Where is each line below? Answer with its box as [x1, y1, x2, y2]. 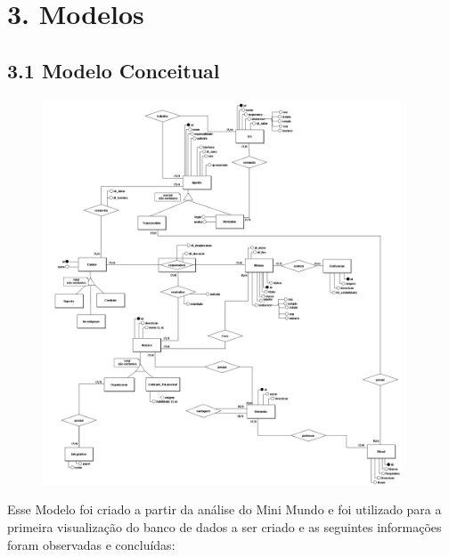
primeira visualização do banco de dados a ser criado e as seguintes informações [7, 518, 442, 537]
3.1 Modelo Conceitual [7, 56, 220, 84]
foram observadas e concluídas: [7, 535, 176, 553]
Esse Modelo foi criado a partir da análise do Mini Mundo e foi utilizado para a [7, 500, 442, 519]
